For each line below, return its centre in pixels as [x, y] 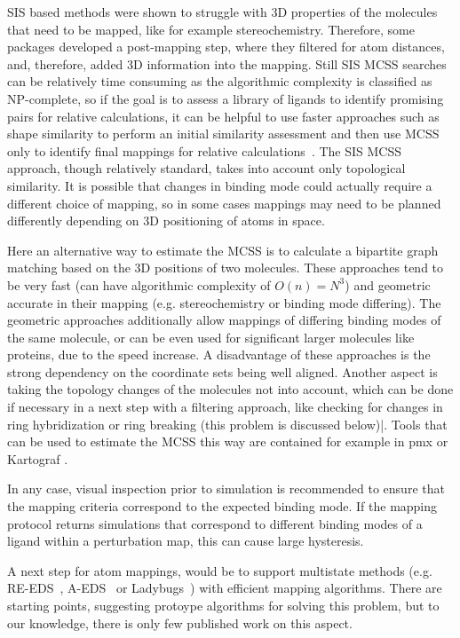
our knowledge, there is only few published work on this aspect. [180, 622]
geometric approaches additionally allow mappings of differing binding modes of [224, 320]
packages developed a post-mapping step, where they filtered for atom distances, [226, 47]
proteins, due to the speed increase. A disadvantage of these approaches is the [219, 354]
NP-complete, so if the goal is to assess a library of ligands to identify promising [226, 98]
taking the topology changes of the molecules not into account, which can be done [230, 389]
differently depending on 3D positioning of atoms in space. [166, 221]
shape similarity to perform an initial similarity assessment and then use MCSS [223, 134]
